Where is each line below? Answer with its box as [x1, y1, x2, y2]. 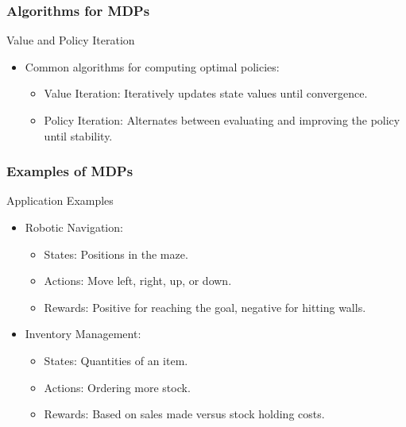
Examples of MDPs [6, 161, 133, 181]
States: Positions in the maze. [44, 245, 188, 262]
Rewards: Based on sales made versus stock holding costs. [44, 406, 325, 422]
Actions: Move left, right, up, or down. [44, 272, 232, 289]
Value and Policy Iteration [6, 32, 135, 48]
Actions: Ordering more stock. [44, 379, 191, 395]
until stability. [44, 127, 113, 144]
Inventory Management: [25, 325, 141, 342]
